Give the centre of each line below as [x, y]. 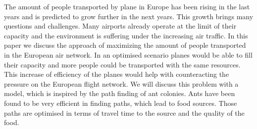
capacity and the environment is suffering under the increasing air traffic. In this [126, 35]
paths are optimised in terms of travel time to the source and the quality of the [124, 113]
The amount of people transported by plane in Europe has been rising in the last [127, 6]
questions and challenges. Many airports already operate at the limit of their [120, 26]
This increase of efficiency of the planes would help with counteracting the [117, 74]
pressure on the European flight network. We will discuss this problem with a [121, 83]
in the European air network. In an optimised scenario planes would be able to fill [128, 54]
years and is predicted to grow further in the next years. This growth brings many [129, 16]
